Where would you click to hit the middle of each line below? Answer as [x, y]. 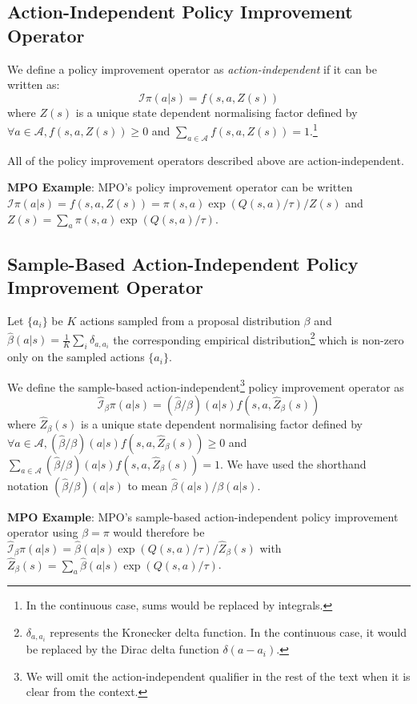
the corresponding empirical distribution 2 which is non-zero [259, 338]
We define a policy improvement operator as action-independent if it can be [192, 68]
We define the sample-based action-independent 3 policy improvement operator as [206, 385]
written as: [34, 84]
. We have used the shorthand [293, 463]
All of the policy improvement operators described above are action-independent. [206, 160]
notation [28, 485]
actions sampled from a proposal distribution [190, 320]
